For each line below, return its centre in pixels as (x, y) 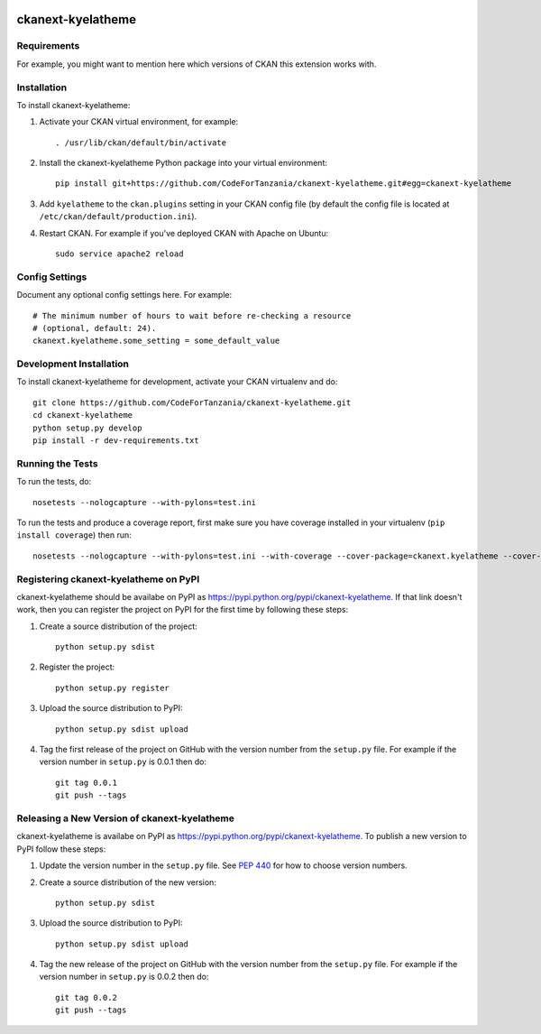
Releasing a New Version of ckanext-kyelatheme (125, 818)
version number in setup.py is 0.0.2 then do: (124, 977)
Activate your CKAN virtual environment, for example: (139, 122)
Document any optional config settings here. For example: (124, 295)
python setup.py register (113, 688)
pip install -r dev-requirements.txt (116, 441)
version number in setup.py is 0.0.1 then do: (123, 762)
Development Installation (73, 364)
